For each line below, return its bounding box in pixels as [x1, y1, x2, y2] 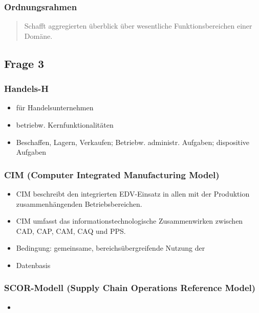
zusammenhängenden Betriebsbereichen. [16, 198, 142, 209]
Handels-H [4, 82, 49, 95]
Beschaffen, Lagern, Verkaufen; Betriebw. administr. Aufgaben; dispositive [16, 136, 250, 147]
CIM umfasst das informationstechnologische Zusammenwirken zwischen [16, 215, 243, 226]
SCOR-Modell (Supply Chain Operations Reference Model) [4, 281, 256, 294]
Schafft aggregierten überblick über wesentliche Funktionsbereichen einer [24, 20, 252, 31]
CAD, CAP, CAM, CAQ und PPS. [16, 225, 126, 236]
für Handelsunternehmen [16, 102, 94, 113]
